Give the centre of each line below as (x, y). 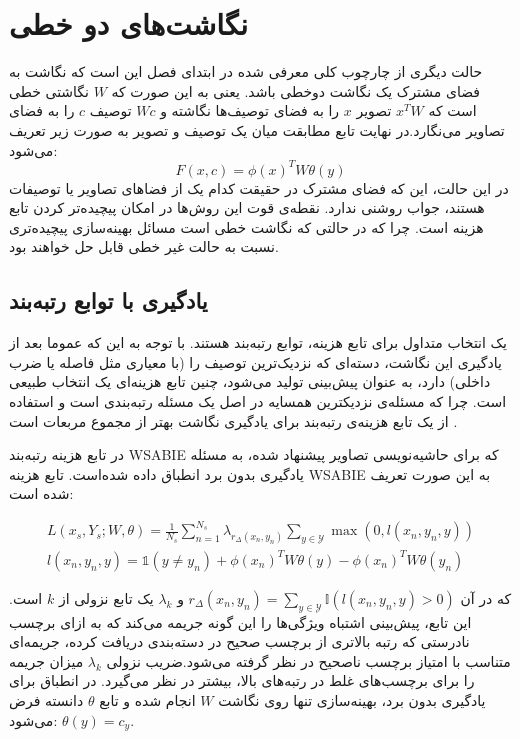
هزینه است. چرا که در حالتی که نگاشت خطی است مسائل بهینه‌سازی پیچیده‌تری (246, 226)
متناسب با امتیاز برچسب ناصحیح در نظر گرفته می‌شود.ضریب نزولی (308, 660)
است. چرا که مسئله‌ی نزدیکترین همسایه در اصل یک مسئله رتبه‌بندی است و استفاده (258, 400)
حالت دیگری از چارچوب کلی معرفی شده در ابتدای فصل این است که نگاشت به (246, 71)
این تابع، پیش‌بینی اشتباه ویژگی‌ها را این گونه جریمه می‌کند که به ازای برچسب (240, 621)
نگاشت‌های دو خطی (129, 23)
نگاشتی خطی (49, 90)
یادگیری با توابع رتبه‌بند (108, 300)
